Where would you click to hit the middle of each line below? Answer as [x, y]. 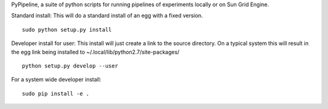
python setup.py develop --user [70, 66]
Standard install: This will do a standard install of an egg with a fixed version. [107, 16]
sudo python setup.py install [67, 30]
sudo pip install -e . [56, 93]
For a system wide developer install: [56, 80]
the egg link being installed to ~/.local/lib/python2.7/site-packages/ [95, 52]
